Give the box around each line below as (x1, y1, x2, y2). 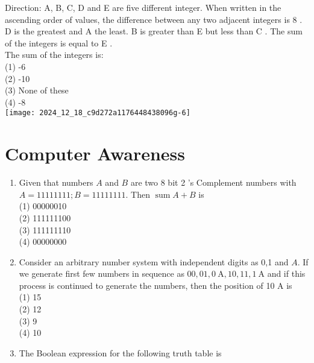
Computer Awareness (5, 141, 186, 166)
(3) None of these (5, 84, 69, 96)
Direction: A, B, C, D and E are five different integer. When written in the (5, 1, 281, 13)
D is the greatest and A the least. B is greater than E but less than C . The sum (5, 25, 303, 37)
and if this (267, 267, 306, 280)
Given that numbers (19, 176, 93, 189)
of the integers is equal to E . (5, 36, 113, 49)
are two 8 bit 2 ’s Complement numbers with (130, 176, 297, 189)
